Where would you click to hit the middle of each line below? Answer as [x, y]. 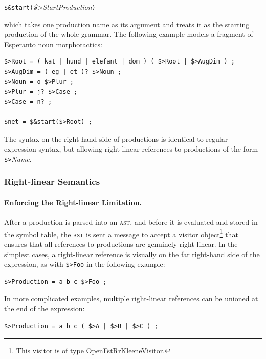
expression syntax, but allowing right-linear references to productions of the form [131, 149]
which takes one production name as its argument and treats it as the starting [127, 24]
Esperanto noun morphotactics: [53, 44]
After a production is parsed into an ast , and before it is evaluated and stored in [131, 222]
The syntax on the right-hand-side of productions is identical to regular [116, 139]
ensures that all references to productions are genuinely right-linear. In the [121, 244]
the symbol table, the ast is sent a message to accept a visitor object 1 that [121, 233]
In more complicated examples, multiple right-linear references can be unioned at [131, 298]
